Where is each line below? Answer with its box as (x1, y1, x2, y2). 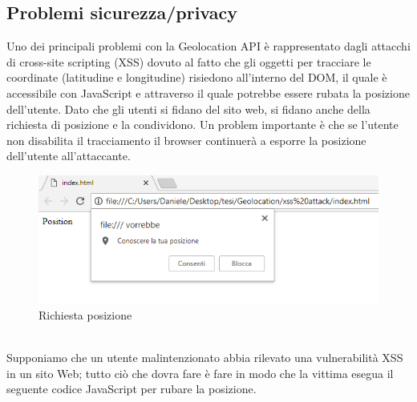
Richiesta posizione (38, 306, 132, 323)
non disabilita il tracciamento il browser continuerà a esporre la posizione (6, 131, 366, 148)
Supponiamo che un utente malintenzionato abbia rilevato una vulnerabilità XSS (6, 349, 403, 366)
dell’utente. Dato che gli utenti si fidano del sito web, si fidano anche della (6, 100, 370, 117)
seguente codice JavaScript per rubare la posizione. (6, 380, 257, 397)
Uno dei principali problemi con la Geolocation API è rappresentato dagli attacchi (6, 38, 411, 54)
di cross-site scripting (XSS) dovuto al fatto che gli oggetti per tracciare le (6, 53, 371, 70)
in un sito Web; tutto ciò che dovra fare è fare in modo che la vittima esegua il (6, 364, 394, 381)
